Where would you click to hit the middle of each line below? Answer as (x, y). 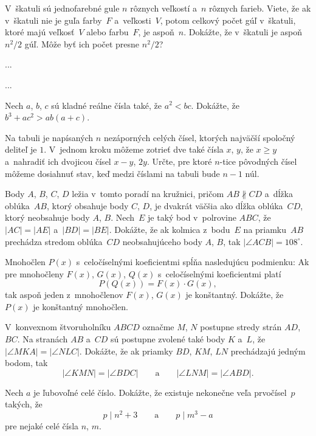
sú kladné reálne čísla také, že (107, 105)
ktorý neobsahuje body (47, 217)
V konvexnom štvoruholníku (58, 327)
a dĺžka (279, 194)
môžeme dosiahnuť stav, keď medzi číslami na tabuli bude (112, 173)
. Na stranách (43, 339)
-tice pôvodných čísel (258, 161)
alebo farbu (108, 32)
